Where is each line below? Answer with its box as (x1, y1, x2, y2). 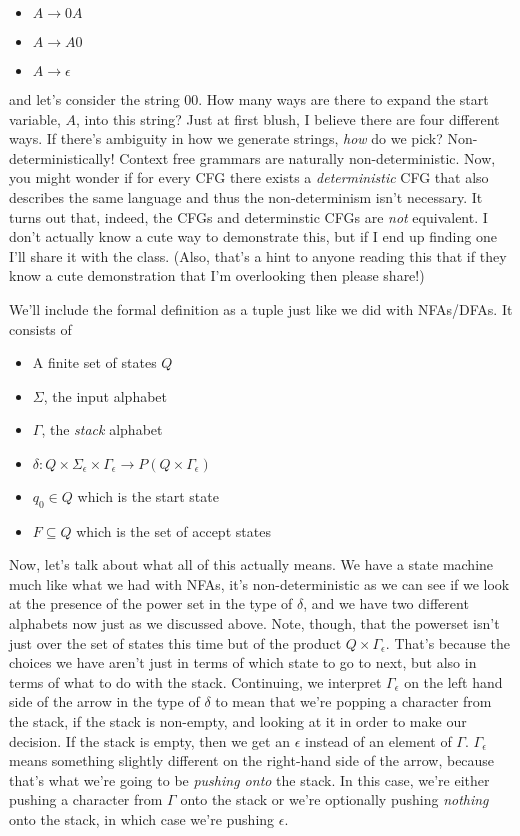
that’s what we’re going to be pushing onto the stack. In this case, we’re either (9, 769, 490, 790)
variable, (9, 108, 61, 129)
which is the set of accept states (76, 520, 271, 541)
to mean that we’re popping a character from (215, 691, 492, 712)
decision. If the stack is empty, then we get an (9, 730, 290, 751)
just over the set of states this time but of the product (9, 632, 342, 653)
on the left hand (404, 671, 503, 692)
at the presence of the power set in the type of (9, 593, 293, 614)
